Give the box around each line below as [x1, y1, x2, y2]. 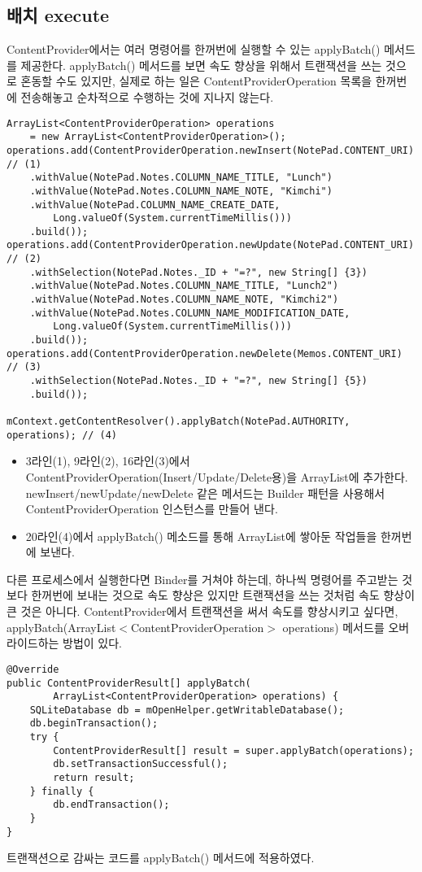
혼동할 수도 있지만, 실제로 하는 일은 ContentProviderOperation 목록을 [20, 72, 372, 89]
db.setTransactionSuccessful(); [53, 758, 228, 770]
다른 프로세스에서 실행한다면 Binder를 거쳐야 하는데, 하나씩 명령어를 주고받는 [7, 570, 398, 587]
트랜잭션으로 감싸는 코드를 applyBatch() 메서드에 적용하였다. [7, 849, 315, 866]
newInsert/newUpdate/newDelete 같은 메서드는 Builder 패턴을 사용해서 [25, 484, 385, 501]
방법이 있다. [63, 634, 123, 652]
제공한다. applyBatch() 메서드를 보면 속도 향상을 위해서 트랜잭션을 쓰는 [20, 56, 382, 73]
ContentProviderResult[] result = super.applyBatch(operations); [53, 744, 415, 756]
